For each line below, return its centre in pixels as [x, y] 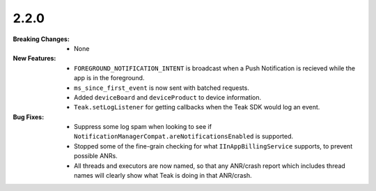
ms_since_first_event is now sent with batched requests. [162, 88]
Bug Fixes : [29, 117]
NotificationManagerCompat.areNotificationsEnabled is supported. [184, 137]
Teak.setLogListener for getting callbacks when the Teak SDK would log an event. [197, 107]
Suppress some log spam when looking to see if [143, 127]
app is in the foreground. [109, 78]
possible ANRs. [96, 156]
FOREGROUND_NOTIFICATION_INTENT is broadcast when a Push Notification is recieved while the [214, 68]
